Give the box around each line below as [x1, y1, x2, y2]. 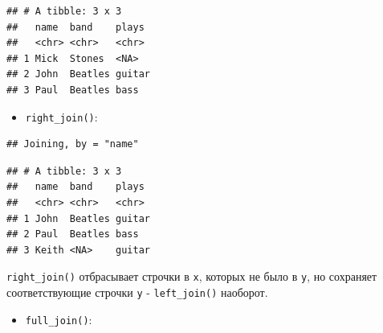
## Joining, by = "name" [6, 138, 139, 150]
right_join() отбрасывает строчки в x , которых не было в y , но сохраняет [6, 268, 377, 285]
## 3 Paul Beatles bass [6, 84, 139, 96]
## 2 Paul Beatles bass [6, 228, 139, 240]
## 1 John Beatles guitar [6, 212, 150, 224]
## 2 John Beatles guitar [6, 68, 150, 80]
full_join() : [25, 310, 92, 327]
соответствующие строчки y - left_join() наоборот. [6, 284, 268, 301]
